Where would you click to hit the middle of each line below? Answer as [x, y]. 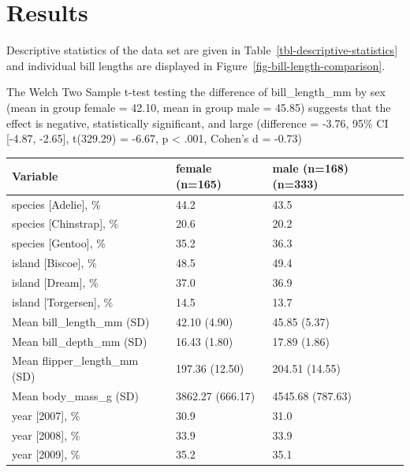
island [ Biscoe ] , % [54, 263]
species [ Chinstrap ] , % [65, 223]
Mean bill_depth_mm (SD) [80, 341]
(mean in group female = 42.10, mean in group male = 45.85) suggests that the [199, 107]
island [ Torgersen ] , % [63, 301]
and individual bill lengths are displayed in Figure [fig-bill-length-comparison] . [196, 65]
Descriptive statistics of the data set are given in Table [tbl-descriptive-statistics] [202, 50]
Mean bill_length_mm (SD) [81, 321]
